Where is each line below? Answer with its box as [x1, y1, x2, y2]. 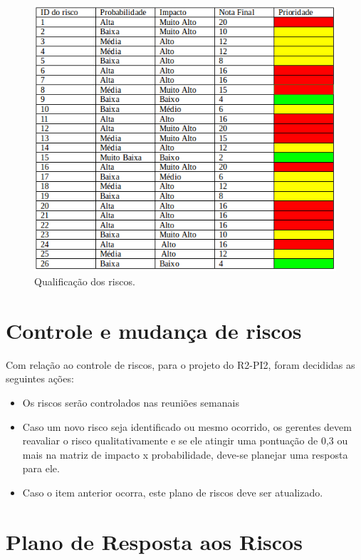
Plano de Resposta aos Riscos [6, 526, 303, 556]
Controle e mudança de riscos [6, 315, 302, 345]
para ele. [22, 461, 60, 476]
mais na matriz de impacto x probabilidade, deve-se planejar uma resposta [22, 447, 348, 462]
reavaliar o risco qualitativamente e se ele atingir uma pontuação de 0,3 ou [22, 433, 348, 448]
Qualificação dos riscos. [34, 274, 135, 289]
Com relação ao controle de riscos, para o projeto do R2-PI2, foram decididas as [6, 357, 355, 372]
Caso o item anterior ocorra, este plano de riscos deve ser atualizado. [22, 484, 323, 499]
